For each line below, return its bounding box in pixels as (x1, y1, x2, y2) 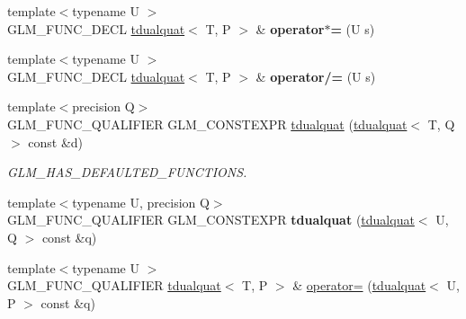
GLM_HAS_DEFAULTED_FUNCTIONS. (7, 163, 247, 182)
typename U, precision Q (72, 192, 210, 211)
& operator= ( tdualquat (292, 276, 426, 295)
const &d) (28, 132, 84, 151)
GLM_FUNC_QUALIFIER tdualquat (7, 276, 221, 295)
